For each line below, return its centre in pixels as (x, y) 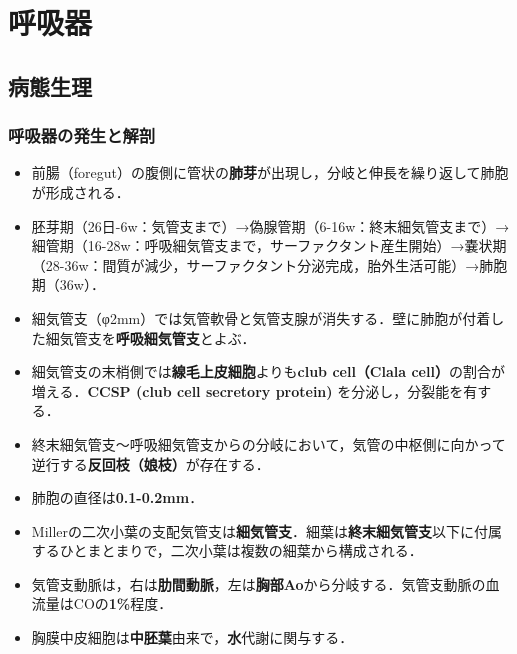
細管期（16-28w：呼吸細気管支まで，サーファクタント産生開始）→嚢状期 (269, 245)
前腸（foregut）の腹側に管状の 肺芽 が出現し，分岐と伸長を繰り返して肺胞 (270, 172)
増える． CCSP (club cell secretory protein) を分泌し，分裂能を (247, 390)
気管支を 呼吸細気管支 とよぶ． (157, 337)
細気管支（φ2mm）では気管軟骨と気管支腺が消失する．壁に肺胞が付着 (261, 317)
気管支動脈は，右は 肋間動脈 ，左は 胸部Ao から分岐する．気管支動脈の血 (265, 583)
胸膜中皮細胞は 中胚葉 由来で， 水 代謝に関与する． (192, 637)
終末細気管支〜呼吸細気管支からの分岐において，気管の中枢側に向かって (268, 443)
